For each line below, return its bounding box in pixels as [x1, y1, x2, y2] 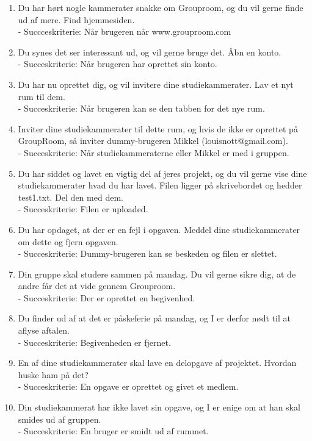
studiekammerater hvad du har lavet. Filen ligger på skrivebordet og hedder [18, 179, 302, 192]
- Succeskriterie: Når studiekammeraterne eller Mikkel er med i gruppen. [18, 146, 289, 159]
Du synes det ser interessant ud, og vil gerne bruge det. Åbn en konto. [18, 45, 281, 58]
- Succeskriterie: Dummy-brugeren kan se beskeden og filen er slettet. [18, 247, 277, 260]
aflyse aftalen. [18, 324, 70, 337]
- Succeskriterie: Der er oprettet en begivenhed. [18, 291, 195, 304]
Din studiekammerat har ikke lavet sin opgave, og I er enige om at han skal [18, 401, 300, 414]
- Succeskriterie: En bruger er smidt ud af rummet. [18, 425, 209, 437]
